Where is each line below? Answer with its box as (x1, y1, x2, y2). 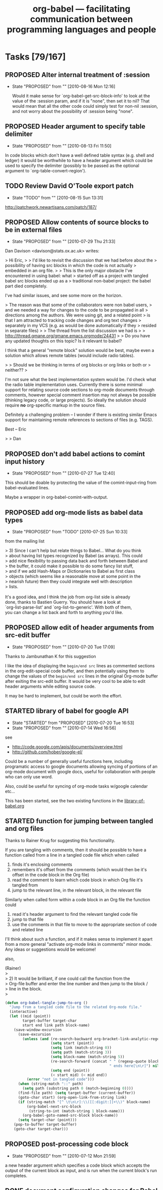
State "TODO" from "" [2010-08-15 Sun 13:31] (12, 195, 103, 200)
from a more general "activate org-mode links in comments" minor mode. (5, 941, 152, 947)
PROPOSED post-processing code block (5, 1140, 129, 1148)
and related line (12, 926, 44, 932)
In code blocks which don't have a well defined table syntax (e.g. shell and (5, 152, 154, 158)
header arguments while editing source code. (5, 683, 96, 689)
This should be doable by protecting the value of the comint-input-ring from (5, 479, 157, 486)
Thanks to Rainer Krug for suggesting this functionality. (5, 837, 115, 843)
